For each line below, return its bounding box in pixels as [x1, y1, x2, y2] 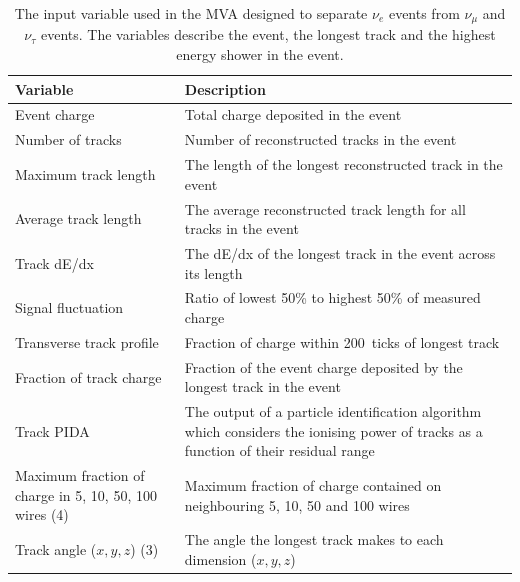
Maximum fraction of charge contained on [184, 475, 442, 496]
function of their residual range [184, 440, 375, 461]
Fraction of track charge [15, 366, 162, 387]
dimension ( [184, 548, 257, 569]
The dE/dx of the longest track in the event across [184, 243, 496, 264]
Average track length [15, 208, 142, 229]
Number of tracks [15, 129, 122, 150]
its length [184, 262, 243, 283]
